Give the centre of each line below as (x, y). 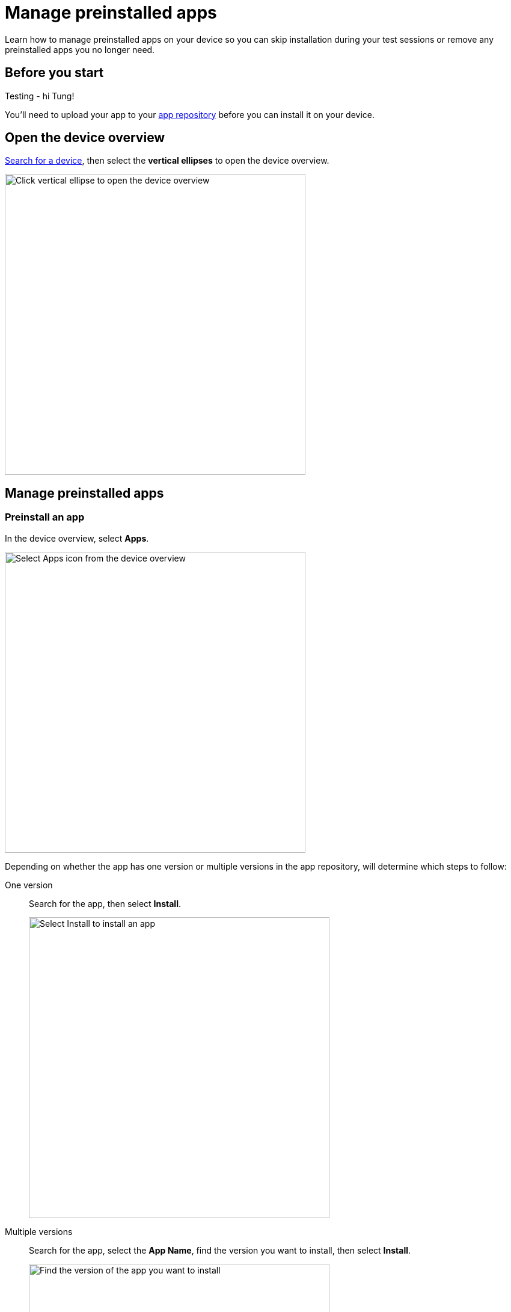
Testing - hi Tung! (40, 96)
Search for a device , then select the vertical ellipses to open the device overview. (167, 161)
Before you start (54, 73)
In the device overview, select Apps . (77, 538)
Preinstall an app (45, 517)
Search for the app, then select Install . (105, 903)
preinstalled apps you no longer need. (80, 49)
